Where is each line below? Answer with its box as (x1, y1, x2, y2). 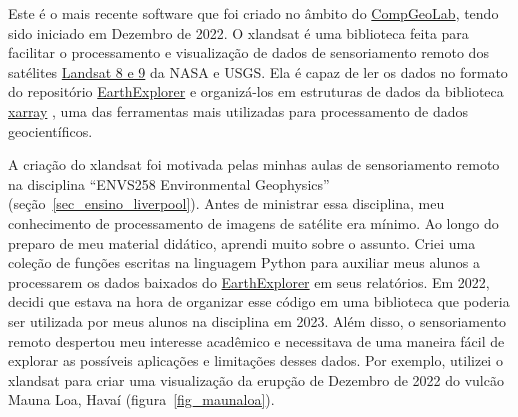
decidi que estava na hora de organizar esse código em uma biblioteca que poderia (8, 291, 510, 312)
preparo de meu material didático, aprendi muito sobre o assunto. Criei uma (8, 232, 476, 253)
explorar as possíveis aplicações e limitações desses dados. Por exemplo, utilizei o (8, 350, 503, 371)
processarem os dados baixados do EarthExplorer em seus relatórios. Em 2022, (8, 271, 490, 292)
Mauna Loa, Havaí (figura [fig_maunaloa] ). (8, 389, 275, 410)
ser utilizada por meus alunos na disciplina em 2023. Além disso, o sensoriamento (8, 310, 507, 331)
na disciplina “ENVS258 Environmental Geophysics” (8, 173, 330, 194)
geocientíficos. (8, 120, 93, 141)
